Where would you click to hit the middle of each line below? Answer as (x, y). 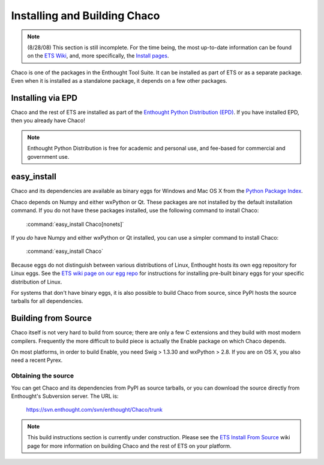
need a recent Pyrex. (37, 360)
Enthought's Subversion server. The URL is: (65, 396)
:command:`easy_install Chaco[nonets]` (75, 224)
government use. (48, 156)
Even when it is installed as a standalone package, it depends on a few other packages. (119, 81)
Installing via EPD (44, 98)
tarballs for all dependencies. (47, 301)
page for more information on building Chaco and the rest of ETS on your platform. (129, 446)
